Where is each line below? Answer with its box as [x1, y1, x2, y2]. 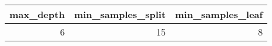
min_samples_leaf [175, 8, 263, 21]
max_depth [9, 8, 65, 21]
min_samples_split [74, 8, 166, 21]
